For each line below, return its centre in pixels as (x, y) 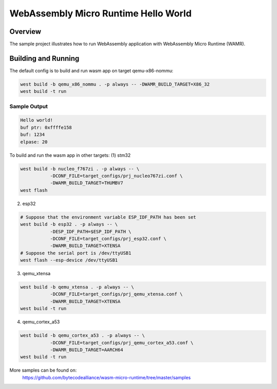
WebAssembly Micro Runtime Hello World (101, 13)
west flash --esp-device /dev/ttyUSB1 (69, 260)
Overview (25, 32)
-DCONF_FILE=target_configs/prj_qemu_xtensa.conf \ (116, 294)
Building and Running (44, 58)
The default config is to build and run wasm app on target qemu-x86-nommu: (92, 70)
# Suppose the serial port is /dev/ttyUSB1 (76, 253)
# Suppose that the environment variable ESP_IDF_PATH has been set (108, 217)
